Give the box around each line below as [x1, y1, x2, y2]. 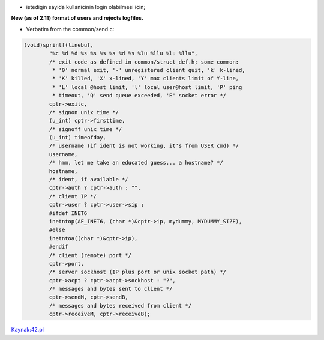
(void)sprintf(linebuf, [23, 41, 94, 48]
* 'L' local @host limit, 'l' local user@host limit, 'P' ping [52, 83, 242, 90]
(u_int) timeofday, [49, 134, 106, 141]
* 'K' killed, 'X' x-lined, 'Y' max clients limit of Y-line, [52, 75, 239, 82]
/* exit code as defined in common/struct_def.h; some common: [49, 58, 239, 65]
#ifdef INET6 [49, 210, 88, 216]
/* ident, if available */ [49, 176, 128, 183]
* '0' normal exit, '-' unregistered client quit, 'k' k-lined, [52, 67, 245, 73]
